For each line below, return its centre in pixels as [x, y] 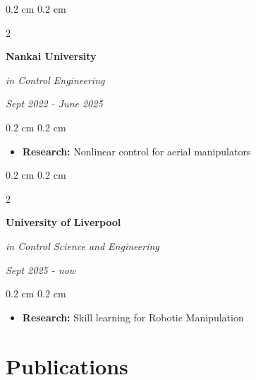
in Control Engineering [55, 79]
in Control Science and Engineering [83, 245]
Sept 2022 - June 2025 [54, 103]
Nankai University [51, 56]
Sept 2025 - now [41, 269]
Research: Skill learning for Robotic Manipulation [133, 317]
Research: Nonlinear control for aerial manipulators [136, 151]
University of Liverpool [63, 222]
